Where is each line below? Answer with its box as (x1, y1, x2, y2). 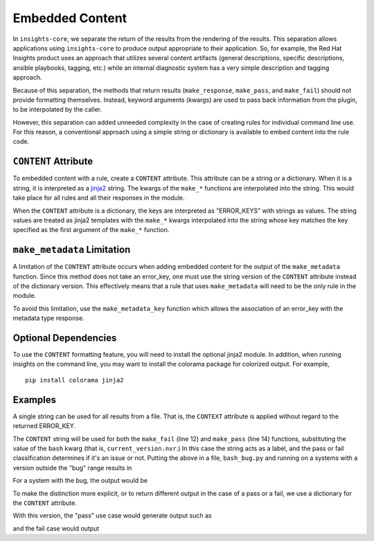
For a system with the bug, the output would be (12, 477, 148, 485)
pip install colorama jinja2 (25, 376, 124, 384)
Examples (12, 393, 57, 405)
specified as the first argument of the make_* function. (12, 226, 170, 234)
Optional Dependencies (12, 332, 117, 344)
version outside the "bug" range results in (12, 463, 132, 472)
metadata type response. (12, 314, 84, 322)
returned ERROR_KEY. (12, 422, 76, 430)
